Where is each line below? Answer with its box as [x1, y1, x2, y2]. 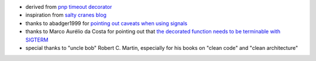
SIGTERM [25, 36, 49, 43]
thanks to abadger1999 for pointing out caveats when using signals [25, 19, 187, 26]
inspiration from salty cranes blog [25, 12, 107, 19]
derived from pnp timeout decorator [25, 4, 112, 10]
